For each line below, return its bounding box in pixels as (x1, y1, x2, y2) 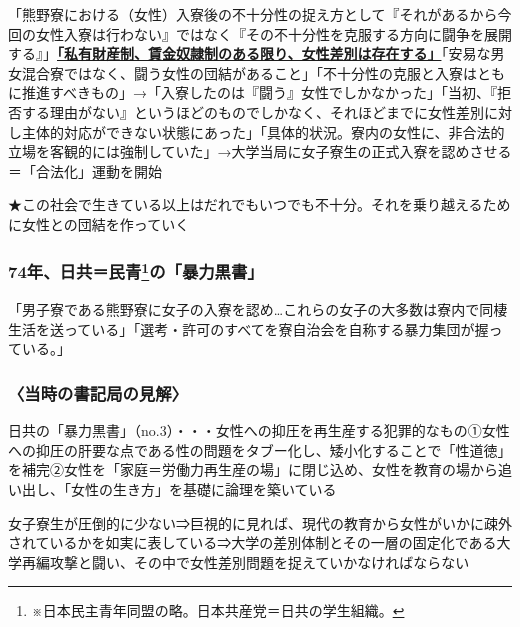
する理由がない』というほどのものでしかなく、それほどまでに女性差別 (21, 101, 484, 122)
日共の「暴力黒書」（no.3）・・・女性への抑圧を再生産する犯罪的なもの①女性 (8, 420, 510, 441)
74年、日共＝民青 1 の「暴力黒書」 (8, 257, 264, 284)
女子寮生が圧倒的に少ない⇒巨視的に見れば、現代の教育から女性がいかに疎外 (8, 512, 512, 533)
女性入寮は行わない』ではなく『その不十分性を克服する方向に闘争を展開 (35, 23, 512, 44)
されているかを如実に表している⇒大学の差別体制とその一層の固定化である (8, 532, 497, 553)
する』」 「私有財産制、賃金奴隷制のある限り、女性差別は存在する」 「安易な (8, 43, 491, 64)
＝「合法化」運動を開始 (8, 160, 162, 181)
